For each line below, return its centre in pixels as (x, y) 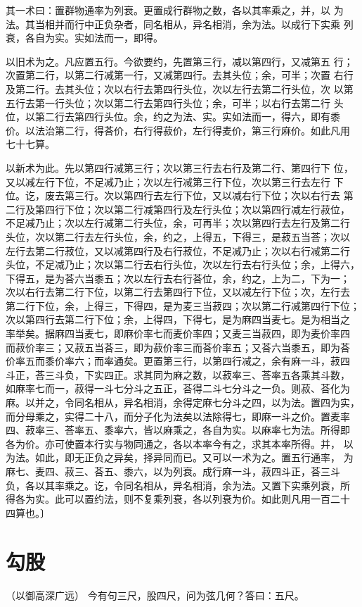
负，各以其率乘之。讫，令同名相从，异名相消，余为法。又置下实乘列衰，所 (178, 485)
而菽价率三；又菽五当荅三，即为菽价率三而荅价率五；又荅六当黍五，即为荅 (178, 347)
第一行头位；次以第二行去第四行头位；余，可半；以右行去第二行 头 (189, 102)
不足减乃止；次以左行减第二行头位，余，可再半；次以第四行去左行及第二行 (178, 223)
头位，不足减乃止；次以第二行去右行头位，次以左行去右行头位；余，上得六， (183, 264)
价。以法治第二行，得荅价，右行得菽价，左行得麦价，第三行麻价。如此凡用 (178, 130)
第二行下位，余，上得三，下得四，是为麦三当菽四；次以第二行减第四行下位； (183, 305)
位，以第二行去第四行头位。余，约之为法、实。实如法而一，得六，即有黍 (173, 117)
